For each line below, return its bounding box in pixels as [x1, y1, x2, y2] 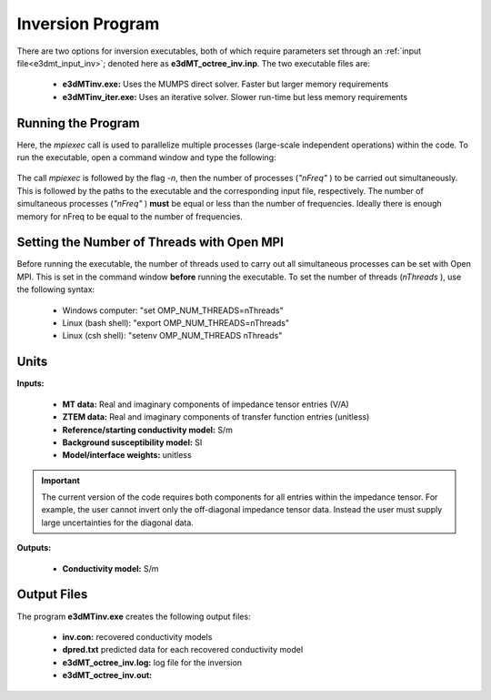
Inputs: [16, 378, 45, 389]
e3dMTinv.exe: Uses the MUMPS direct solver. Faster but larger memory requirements [62, 78, 389, 90]
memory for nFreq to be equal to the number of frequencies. [16, 210, 243, 222]
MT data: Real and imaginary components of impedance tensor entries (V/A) [62, 399, 349, 410]
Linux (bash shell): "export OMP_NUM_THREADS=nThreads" [62, 318, 290, 329]
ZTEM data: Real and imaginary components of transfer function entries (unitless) [62, 411, 370, 422]
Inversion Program [16, 14, 160, 34]
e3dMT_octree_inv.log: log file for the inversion [62, 656, 243, 668]
